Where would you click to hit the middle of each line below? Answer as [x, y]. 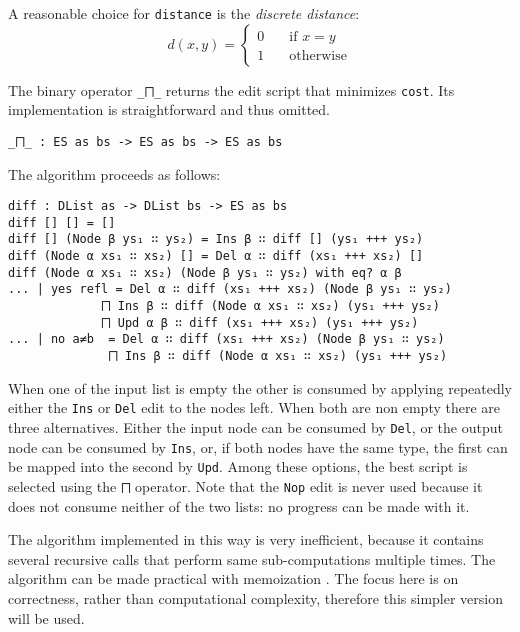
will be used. [46, 617]
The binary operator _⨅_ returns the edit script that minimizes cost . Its [231, 89]
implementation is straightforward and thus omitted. [169, 109]
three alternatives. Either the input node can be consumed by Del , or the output [255, 426]
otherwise [318, 55]
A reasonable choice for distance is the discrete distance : [184, 13]
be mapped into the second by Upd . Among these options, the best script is [238, 466]
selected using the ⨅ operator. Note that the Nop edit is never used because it [245, 485]
